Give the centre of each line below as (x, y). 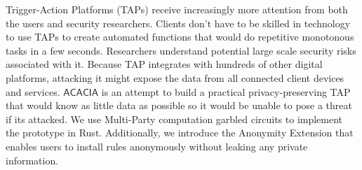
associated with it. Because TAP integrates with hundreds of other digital (164, 64)
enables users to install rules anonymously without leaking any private (157, 146)
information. (32, 160)
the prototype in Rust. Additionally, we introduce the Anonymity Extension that (180, 133)
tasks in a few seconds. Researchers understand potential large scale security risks (181, 50)
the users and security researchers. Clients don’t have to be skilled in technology (178, 23)
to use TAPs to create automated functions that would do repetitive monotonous (180, 37)
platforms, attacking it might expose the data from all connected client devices (175, 77)
